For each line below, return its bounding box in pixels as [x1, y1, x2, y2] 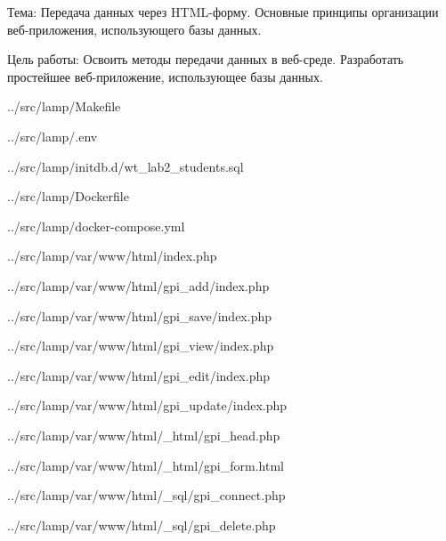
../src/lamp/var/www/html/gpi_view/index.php [7, 336, 274, 355]
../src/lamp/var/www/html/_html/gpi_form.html [7, 456, 284, 474]
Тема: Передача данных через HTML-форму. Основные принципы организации [7, 3, 439, 20]
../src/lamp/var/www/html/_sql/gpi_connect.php [7, 486, 286, 505]
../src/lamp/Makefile [7, 97, 121, 116]
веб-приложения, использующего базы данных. [7, 20, 262, 38]
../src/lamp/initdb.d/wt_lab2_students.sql [7, 157, 244, 175]
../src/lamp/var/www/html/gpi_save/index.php [7, 306, 272, 325]
